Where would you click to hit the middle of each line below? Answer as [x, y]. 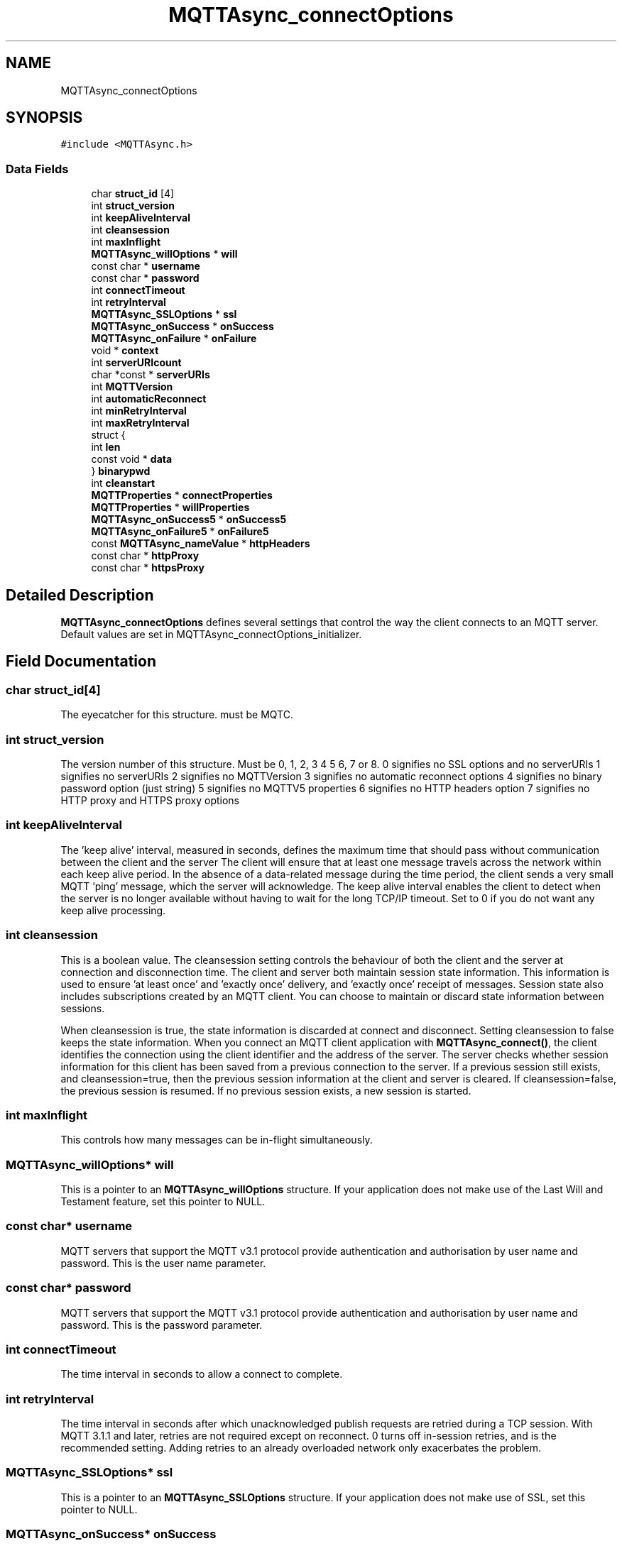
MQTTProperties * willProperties [170, 508]
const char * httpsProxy [148, 568]
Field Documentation [81, 662]
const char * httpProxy [145, 556]
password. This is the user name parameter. [163, 1263]
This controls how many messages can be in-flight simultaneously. [217, 1140]
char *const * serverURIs [151, 375]
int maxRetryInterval [140, 423]
